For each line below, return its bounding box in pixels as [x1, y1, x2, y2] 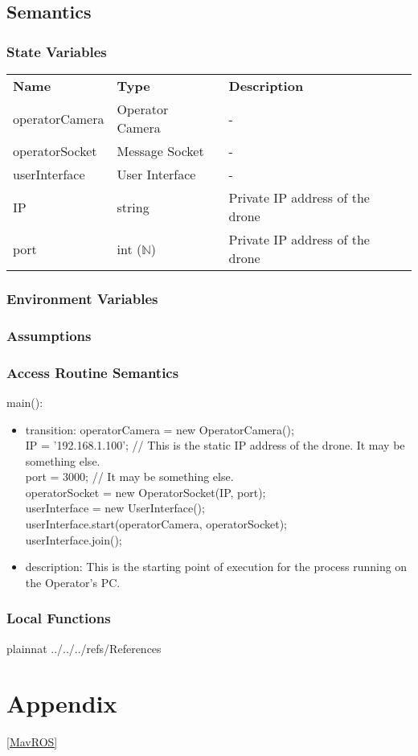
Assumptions [6, 325, 92, 345]
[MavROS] [6, 733, 58, 750]
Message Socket [117, 142, 204, 160]
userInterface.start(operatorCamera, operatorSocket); [25, 516, 288, 532]
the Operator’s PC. [25, 573, 121, 590]
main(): [6, 393, 43, 410]
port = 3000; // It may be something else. [25, 468, 234, 485]
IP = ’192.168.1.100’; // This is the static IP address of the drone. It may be [25, 437, 405, 454]
